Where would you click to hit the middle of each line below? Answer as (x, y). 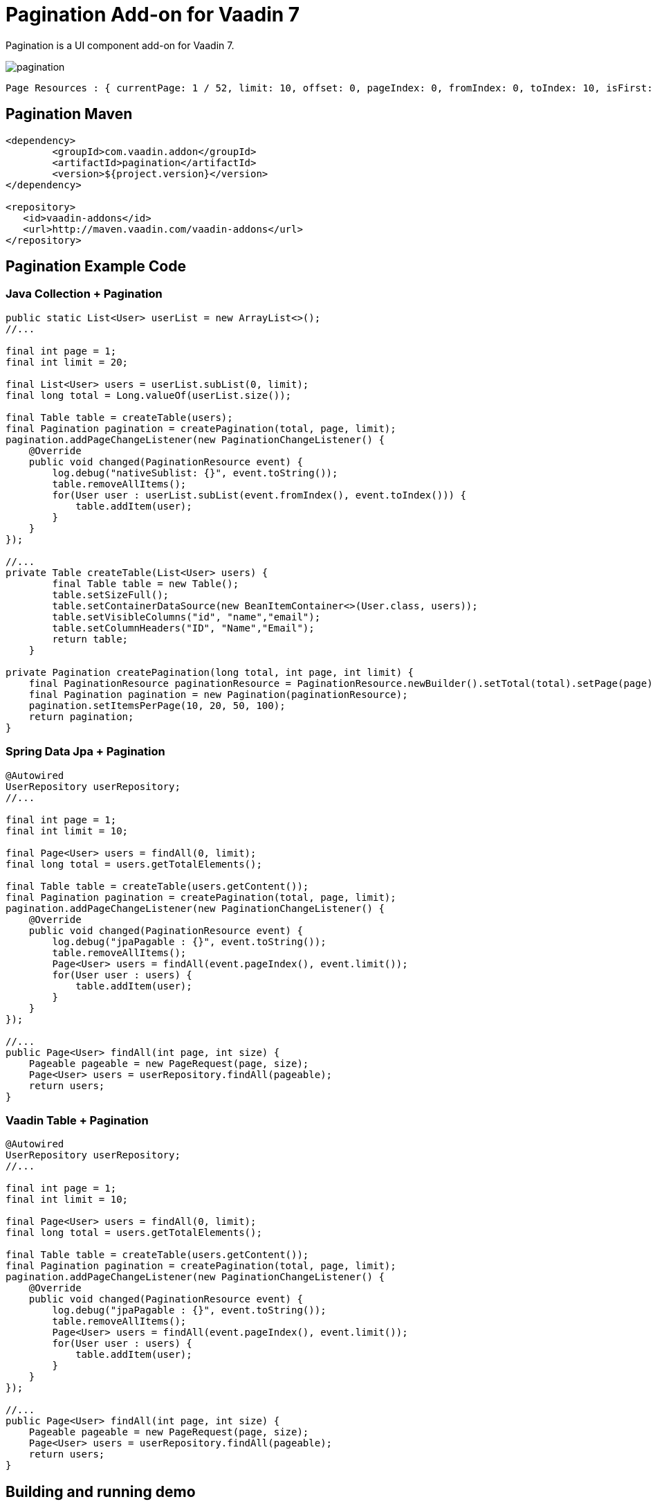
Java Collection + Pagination (84, 294)
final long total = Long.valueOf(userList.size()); (149, 395)
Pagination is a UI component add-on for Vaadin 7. (120, 45)
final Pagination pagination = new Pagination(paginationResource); (218, 694)
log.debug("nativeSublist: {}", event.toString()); (195, 473)
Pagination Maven (69, 114)
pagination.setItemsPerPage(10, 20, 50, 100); (157, 705)
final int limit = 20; (67, 362)
